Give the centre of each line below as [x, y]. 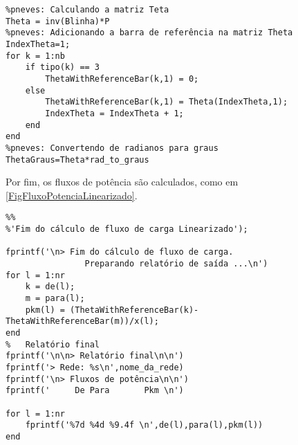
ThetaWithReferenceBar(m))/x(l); [82, 321]
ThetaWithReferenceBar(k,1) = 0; [122, 79]
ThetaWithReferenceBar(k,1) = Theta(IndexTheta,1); [167, 102]
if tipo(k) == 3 [63, 67]
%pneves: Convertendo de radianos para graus [112, 148]
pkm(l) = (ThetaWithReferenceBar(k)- [112, 310]
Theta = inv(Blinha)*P [58, 21]
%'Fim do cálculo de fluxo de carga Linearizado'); [127, 229]
